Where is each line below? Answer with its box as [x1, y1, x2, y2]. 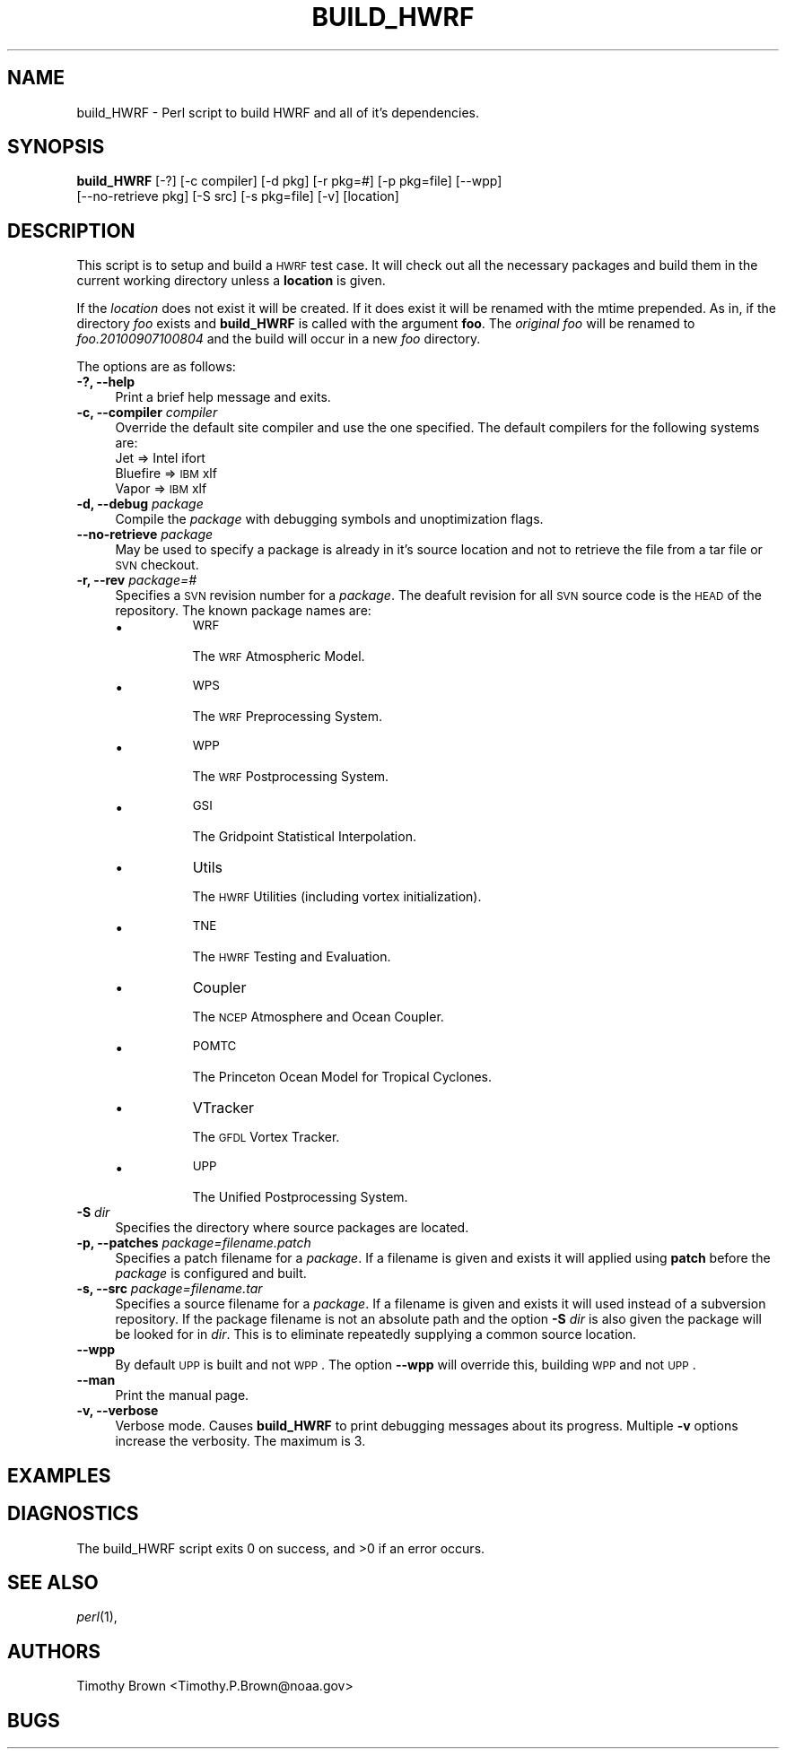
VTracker [192, 1099, 255, 1117]
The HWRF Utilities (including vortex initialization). [192, 889, 482, 905]
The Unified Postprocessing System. [192, 1189, 408, 1205]
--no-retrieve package [76, 526, 214, 543]
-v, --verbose [76, 1403, 159, 1419]
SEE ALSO [7, 1570, 99, 1594]
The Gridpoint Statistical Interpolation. [192, 829, 416, 845]
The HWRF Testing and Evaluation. [192, 949, 391, 965]
